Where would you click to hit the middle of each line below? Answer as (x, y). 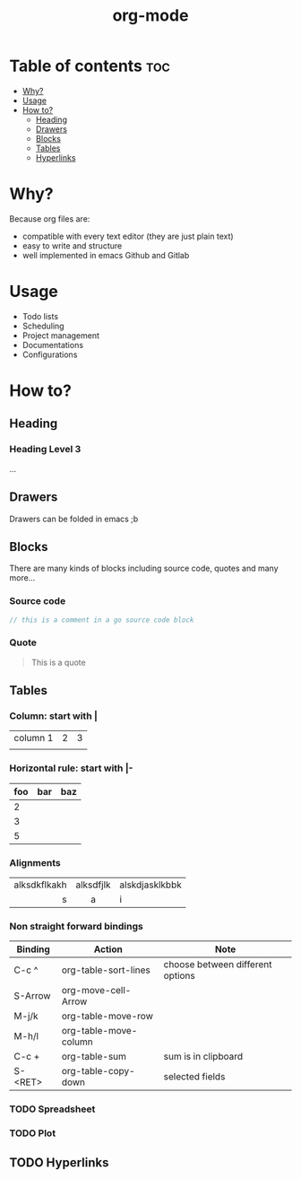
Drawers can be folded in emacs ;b (74, 519)
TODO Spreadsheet (52, 1109)
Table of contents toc (90, 66)
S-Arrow (32, 996)
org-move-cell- (96, 991)
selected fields (194, 1077)
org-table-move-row (107, 1017)
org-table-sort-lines (106, 970)
